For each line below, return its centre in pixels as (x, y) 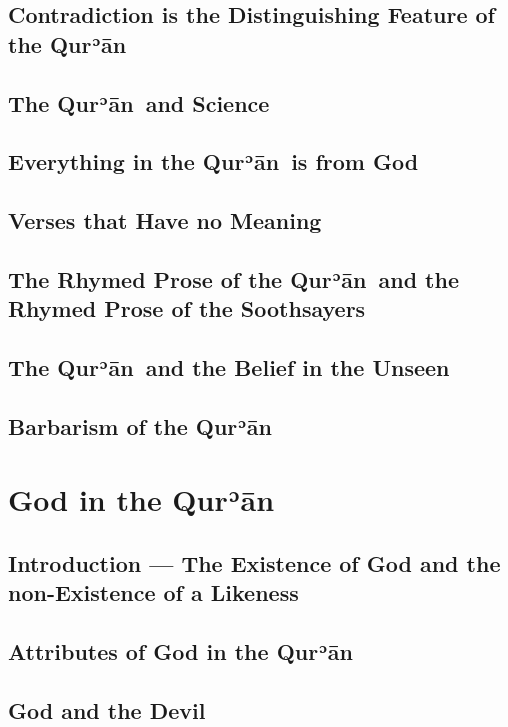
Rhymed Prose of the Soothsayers (187, 308)
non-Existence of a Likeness (153, 592)
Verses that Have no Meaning (165, 220)
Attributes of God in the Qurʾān (180, 651)
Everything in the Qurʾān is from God (213, 161)
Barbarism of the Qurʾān (140, 425)
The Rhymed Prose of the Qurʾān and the (233, 278)
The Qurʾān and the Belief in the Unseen (229, 367)
